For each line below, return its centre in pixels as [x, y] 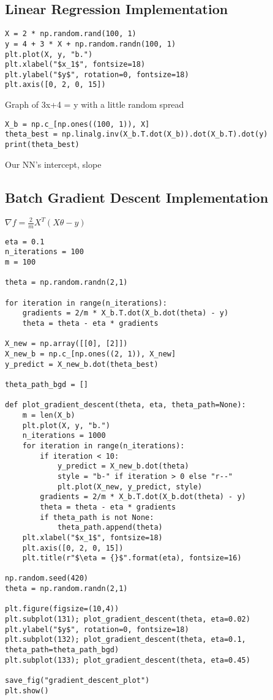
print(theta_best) [42, 145]
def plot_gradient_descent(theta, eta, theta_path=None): [125, 405]
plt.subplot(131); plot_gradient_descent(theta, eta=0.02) [128, 619]
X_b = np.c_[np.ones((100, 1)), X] [77, 124]
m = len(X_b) [49, 415]
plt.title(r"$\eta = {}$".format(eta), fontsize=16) [132, 558]
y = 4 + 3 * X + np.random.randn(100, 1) [91, 44]
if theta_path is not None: [97, 517]
